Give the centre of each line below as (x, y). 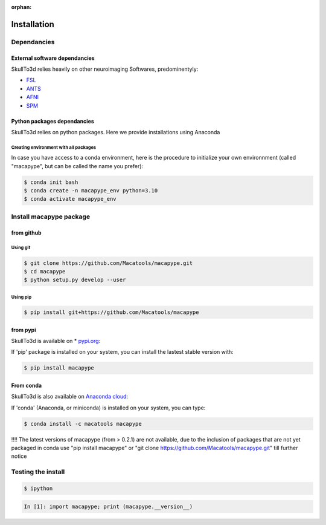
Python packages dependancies (53, 121)
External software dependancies (53, 58)
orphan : (21, 7)
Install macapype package (51, 217)
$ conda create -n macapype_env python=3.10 (91, 191)
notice (19, 456)
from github (26, 232)
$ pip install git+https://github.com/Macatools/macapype (111, 312)
